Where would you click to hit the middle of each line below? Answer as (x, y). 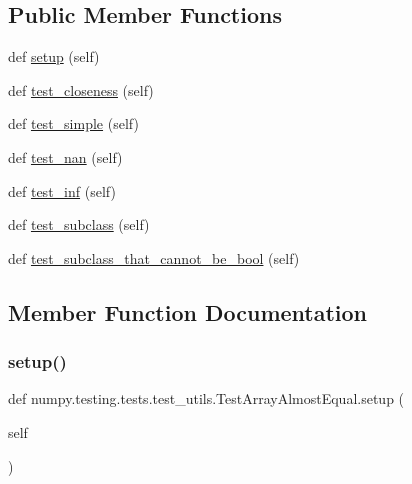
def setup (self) (54, 56)
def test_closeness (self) (81, 89)
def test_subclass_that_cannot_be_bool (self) (154, 257)
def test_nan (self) (65, 156)
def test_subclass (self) (79, 224)
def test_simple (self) (73, 123)
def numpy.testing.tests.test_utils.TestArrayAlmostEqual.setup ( (206, 398)
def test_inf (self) (62, 190)
